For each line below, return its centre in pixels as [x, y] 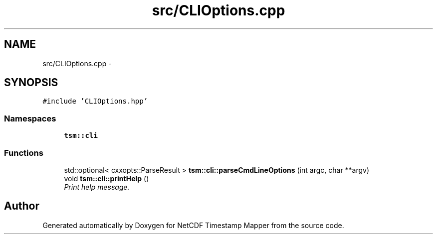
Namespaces [30, 118]
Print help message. [97, 187]
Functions [24, 153]
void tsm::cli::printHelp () [107, 178]
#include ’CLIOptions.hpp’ [95, 101]
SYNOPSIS [31, 83]
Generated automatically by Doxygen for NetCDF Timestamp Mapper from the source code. [193, 225]
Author [22, 206]
